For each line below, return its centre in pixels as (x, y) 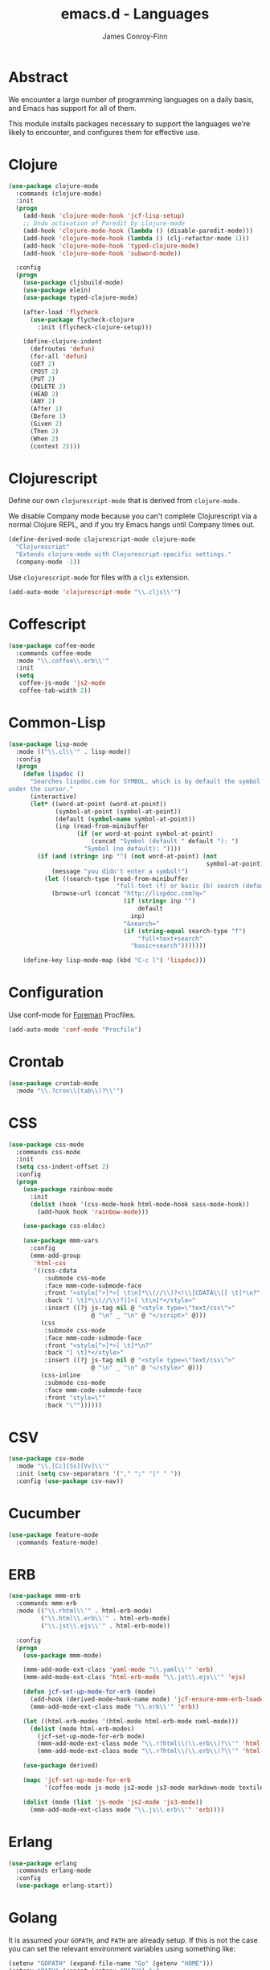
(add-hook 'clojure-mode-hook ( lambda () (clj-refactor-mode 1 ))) (136, 238)
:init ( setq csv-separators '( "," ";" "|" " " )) (98, 1474)
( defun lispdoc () (53, 774)
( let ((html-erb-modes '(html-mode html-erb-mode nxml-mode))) (131, 1721)
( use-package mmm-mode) (63, 1655)
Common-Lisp (57, 723)
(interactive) (53, 797)
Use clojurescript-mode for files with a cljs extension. (99, 577)
